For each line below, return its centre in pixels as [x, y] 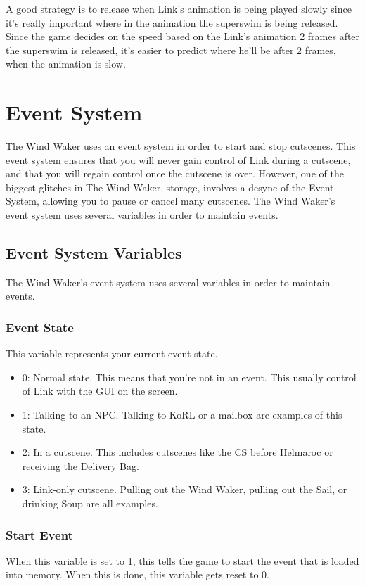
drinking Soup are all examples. [90, 503]
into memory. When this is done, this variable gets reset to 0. [137, 574]
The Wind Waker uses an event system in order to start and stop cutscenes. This [181, 146]
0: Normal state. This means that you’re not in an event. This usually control [189, 377]
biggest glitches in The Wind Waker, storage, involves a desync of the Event [170, 187]
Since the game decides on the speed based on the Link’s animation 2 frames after [183, 36]
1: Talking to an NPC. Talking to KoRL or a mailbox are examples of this [182, 415]
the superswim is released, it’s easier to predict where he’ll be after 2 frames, [171, 50]
